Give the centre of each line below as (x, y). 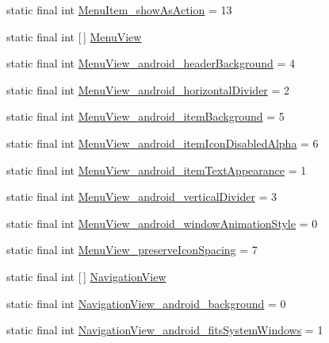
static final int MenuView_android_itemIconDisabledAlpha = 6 (163, 143)
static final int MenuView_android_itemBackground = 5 (145, 116)
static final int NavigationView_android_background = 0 (146, 303)
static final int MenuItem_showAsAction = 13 (119, 10)
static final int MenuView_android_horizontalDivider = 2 (148, 89)
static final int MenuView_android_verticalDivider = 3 (142, 197)
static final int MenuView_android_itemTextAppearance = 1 (157, 170)
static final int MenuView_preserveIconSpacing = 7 (132, 250)
